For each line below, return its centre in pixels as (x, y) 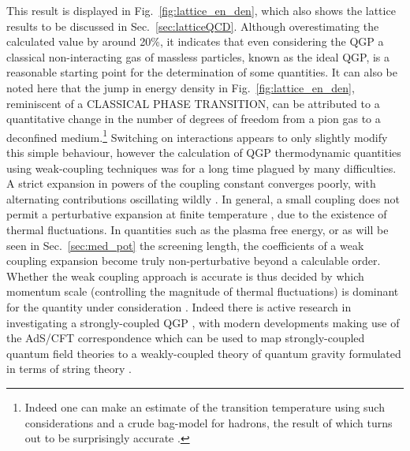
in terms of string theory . (69, 369)
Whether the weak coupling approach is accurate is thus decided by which (185, 276)
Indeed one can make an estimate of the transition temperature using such (205, 406)
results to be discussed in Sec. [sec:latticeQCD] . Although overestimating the (193, 26)
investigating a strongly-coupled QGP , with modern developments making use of (203, 322)
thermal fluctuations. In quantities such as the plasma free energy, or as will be (198, 229)
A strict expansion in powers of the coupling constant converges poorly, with (191, 183)
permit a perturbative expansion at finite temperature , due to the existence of (197, 214)
